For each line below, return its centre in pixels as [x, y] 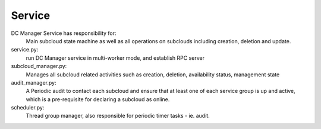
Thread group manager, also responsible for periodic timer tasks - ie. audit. [118, 116]
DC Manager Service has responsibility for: [64, 33]
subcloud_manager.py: [39, 66]
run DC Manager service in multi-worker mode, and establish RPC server [115, 58]
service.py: [25, 50]
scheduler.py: [28, 108]
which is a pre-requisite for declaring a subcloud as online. [98, 99]
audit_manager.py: [34, 82]
